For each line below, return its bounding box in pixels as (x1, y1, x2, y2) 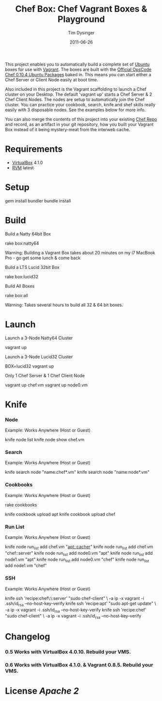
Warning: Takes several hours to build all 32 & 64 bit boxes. (5, 302, 123, 308)
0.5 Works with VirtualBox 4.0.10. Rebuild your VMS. (5, 649, 131, 655)
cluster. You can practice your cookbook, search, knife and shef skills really (5, 101, 156, 107)
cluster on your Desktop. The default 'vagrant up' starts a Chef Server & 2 (5, 91, 152, 97)
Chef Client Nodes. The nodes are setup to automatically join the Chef (5, 96, 145, 102)
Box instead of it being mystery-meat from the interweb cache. (5, 126, 131, 132)
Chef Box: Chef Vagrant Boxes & (15, 3, 147, 15)
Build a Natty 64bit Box (5, 231, 51, 236)
